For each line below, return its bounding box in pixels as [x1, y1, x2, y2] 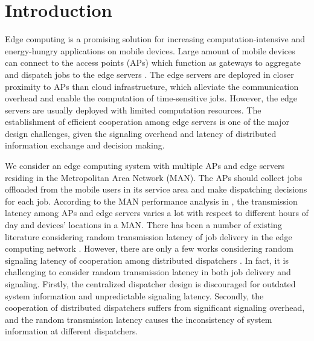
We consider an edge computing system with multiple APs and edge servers [5, 159, 285, 172]
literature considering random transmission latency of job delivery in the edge [5, 230, 292, 243]
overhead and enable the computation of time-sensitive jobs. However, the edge [5, 92, 298, 104]
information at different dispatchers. [5, 325, 138, 337]
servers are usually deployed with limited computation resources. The [5, 103, 261, 116]
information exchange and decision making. [5, 139, 165, 151]
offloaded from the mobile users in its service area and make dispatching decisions [5, 183, 307, 196]
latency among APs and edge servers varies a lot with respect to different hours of [5, 206, 309, 219]
